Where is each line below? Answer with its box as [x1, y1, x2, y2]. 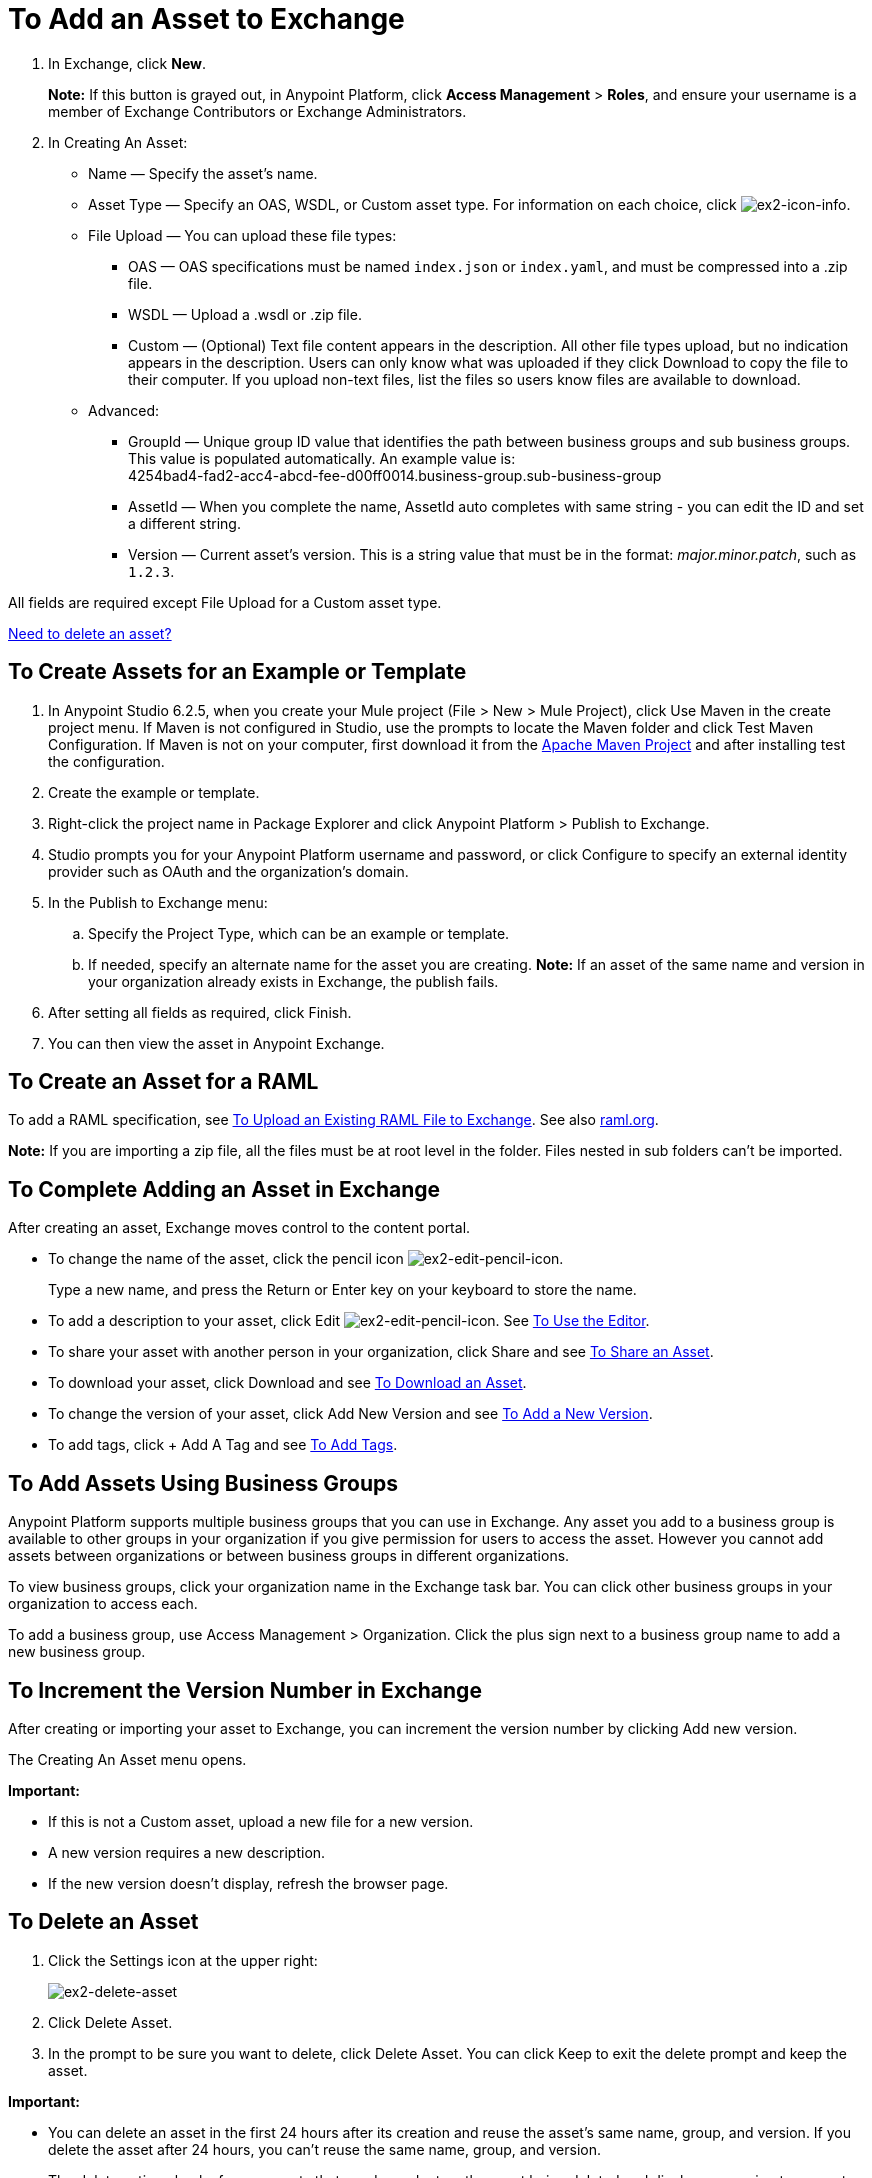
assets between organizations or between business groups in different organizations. [8, 1547, 570, 1565]
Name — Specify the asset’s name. [88, 164, 318, 182]
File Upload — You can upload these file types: [88, 226, 397, 244]
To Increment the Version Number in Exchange [8, 1677, 482, 1703]
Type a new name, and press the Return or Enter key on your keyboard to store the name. [48, 1281, 637, 1299]
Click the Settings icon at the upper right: [48, 1951, 318, 1969]
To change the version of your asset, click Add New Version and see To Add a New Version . [48, 1405, 653, 1423]
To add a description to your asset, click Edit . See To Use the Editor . [48, 1312, 650, 1330]
